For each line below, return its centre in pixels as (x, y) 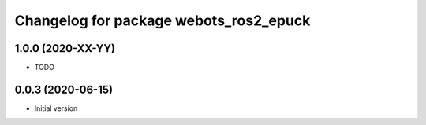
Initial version (56, 108)
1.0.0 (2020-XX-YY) (65, 48)
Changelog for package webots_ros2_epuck (163, 20)
